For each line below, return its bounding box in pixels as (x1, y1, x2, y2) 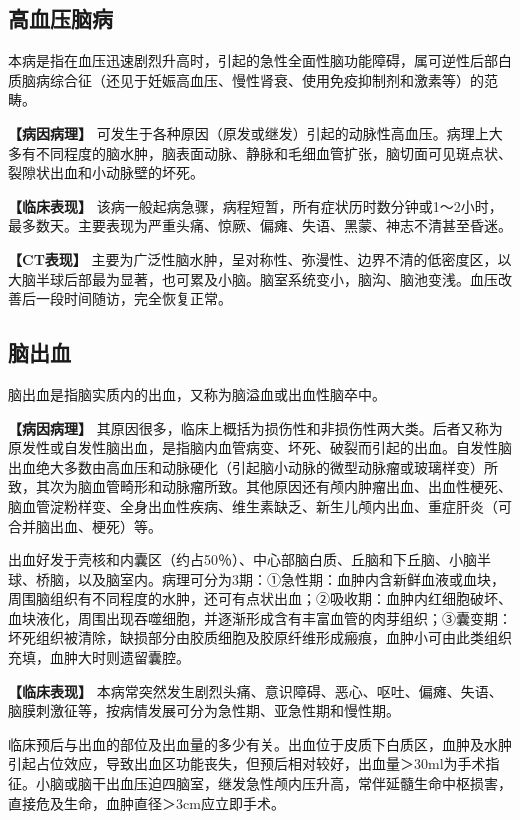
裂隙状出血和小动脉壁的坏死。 (8, 162, 204, 183)
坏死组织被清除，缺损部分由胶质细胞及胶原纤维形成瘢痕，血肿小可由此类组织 (8, 627, 512, 648)
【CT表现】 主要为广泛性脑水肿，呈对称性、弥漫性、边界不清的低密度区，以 (8, 248, 512, 269)
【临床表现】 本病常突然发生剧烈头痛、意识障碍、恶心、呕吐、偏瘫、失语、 (8, 680, 503, 701)
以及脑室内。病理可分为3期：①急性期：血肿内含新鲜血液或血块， (77, 568, 505, 589)
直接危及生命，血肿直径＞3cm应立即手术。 (8, 792, 285, 813)
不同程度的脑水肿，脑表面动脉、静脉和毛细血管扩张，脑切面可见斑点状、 (35, 142, 512, 163)
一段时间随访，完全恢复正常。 (35, 288, 232, 309)
